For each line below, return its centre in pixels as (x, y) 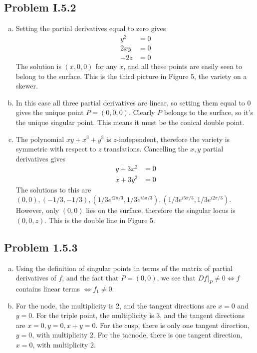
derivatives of (36, 278)
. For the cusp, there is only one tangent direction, (172, 325)
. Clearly (142, 112)
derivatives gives (41, 158)
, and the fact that (90, 278)
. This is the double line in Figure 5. (100, 220)
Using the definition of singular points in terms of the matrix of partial (124, 268)
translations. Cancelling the (146, 149)
